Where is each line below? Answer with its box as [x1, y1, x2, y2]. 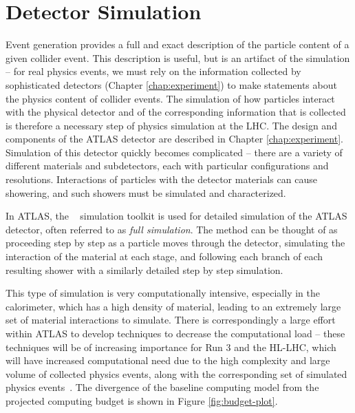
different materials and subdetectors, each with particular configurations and [6, 158, 329, 173]
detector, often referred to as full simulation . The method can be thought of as [6, 222, 338, 236]
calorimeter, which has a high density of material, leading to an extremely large [6, 299, 341, 313]
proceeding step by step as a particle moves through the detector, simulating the [6, 235, 345, 250]
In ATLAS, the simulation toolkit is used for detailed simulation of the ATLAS [6, 209, 347, 223]
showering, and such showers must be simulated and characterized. [6, 185, 286, 200]
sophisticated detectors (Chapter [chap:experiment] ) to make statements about [6, 77, 337, 92]
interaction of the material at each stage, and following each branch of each [6, 249, 323, 264]
